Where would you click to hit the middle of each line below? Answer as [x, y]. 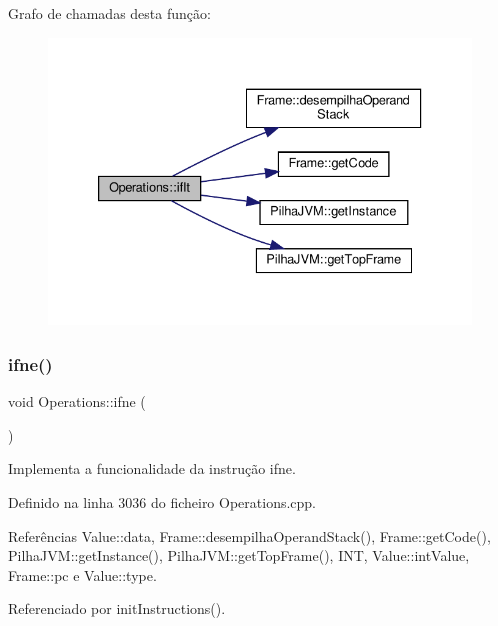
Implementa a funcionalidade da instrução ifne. [152, 468]
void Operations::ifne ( [77, 401]
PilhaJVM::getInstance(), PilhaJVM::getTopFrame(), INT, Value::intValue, [239, 555]
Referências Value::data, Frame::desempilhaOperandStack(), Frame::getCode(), [249, 535]
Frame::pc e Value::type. [82, 574]
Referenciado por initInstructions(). [117, 608]
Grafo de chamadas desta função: [109, 13]
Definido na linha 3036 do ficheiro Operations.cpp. [162, 501]
